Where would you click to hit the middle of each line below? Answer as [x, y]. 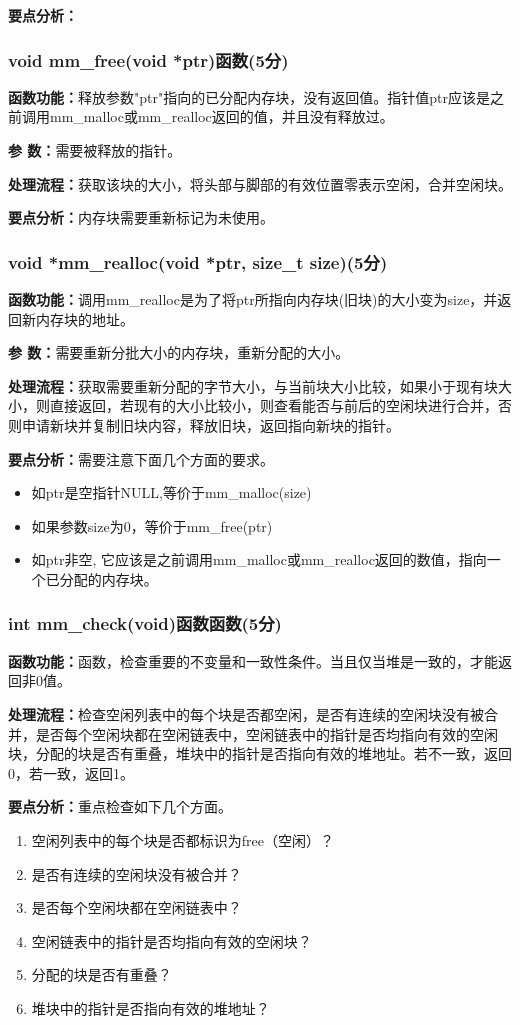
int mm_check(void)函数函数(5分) [145, 623]
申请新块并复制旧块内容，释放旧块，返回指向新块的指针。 [210, 424]
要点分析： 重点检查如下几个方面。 [120, 806]
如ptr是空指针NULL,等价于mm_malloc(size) [171, 492]
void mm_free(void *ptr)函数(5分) [148, 59]
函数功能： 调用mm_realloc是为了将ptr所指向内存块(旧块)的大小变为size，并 [253, 299]
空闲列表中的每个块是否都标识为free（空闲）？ [182, 839]
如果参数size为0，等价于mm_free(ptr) [152, 525]
